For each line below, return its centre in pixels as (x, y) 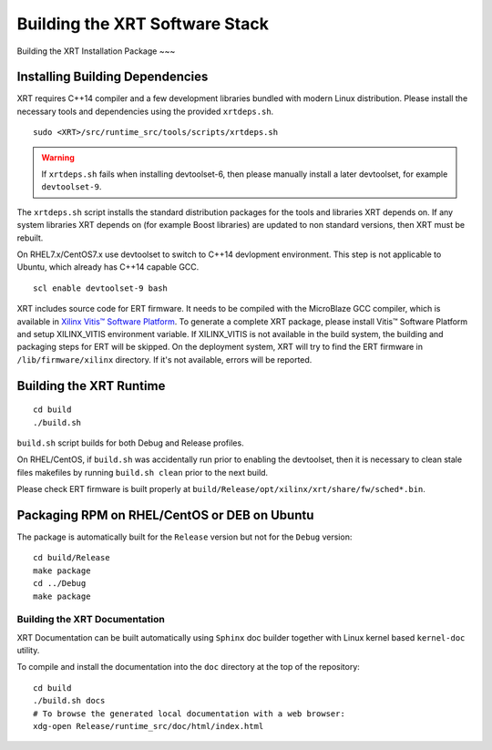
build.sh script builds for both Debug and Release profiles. (131, 443)
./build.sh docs (69, 701)
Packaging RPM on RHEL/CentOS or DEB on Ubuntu (165, 515)
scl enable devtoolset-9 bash (101, 288)
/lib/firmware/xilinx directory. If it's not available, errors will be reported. (164, 359)
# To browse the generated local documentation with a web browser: (189, 714)
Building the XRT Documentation (91, 620)
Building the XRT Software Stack (143, 24)
